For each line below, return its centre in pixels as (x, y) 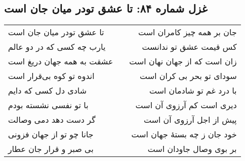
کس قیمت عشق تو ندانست (189, 47)
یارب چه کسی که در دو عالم (57, 47)
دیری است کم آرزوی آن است (186, 105)
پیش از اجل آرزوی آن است (190, 120)
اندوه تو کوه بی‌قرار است (51, 76)
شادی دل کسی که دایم (48, 91)
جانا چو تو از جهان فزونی (51, 134)
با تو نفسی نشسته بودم (48, 105)
